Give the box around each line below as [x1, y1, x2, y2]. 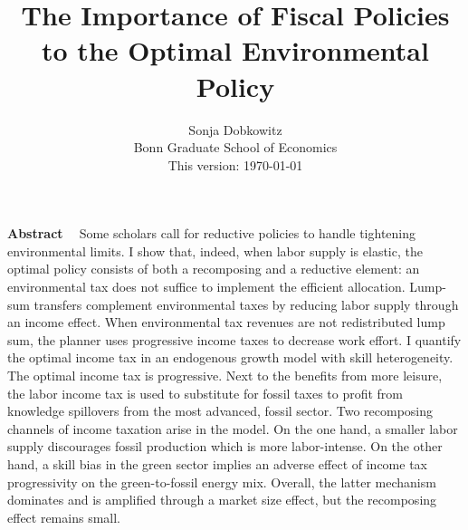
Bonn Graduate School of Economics [133, 138, 338, 157]
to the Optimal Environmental [42, 32, 429, 69]
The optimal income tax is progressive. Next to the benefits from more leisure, [7, 366, 443, 385]
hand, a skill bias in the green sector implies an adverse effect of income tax [7, 455, 428, 473]
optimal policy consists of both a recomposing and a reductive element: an [7, 259, 420, 278]
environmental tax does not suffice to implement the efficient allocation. [7, 277, 406, 296]
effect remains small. [7, 507, 120, 526]
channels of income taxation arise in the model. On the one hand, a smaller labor [7, 419, 458, 438]
